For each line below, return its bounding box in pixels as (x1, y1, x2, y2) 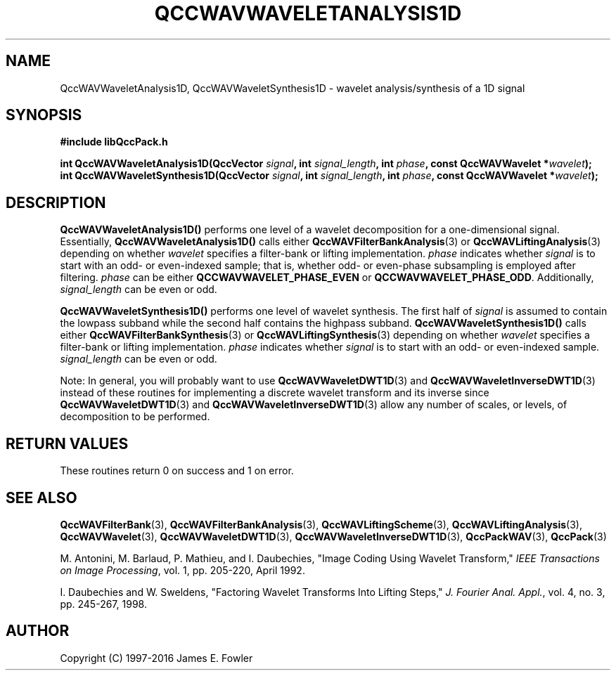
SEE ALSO (6, 488, 77, 507)
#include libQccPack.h (60, 136, 168, 148)
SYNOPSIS (6, 106, 82, 124)
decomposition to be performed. (60, 410, 210, 423)
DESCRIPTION (6, 193, 106, 212)
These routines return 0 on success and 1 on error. (60, 464, 294, 477)
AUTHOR (6, 622, 70, 640)
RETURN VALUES (6, 434, 129, 453)
